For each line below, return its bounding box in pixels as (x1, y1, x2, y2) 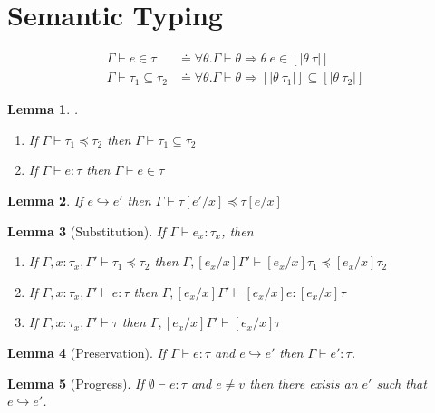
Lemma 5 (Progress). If (7, 373, 144, 392)
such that (376, 373, 427, 392)
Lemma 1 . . (7, 100, 79, 119)
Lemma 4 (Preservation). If (7, 342, 167, 361)
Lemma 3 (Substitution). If (7, 221, 166, 240)
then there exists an (249, 373, 358, 392)
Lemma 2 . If (7, 190, 83, 209)
